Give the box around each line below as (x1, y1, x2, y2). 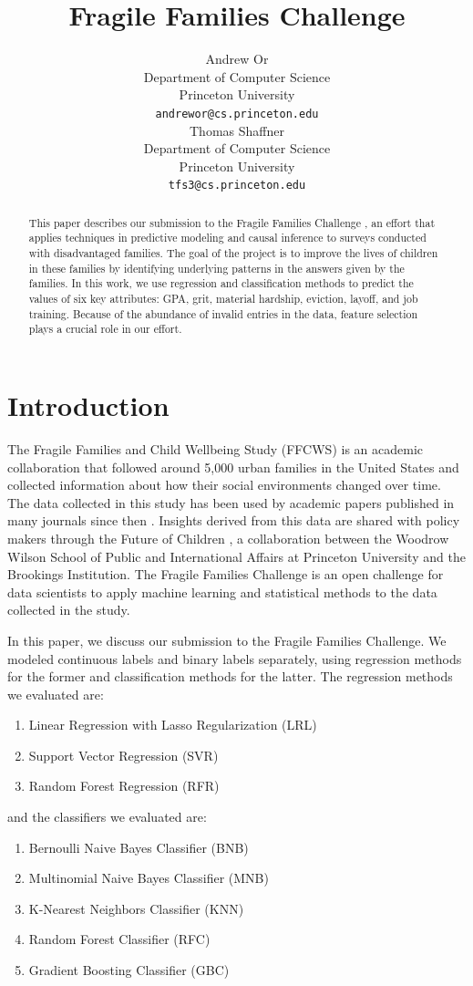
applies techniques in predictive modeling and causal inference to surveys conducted (28, 230, 427, 245)
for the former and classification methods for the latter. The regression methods (7, 667, 453, 686)
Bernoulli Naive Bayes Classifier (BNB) (28, 837, 249, 856)
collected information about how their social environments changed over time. (7, 475, 441, 494)
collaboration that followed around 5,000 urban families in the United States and (7, 457, 459, 476)
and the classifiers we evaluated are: (7, 807, 207, 826)
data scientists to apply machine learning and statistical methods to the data (7, 582, 437, 601)
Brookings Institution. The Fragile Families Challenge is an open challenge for (7, 565, 444, 584)
